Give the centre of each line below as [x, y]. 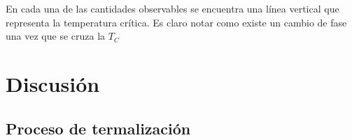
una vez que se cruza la [56, 36]
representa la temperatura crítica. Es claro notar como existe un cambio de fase [176, 22]
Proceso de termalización [98, 128]
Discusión [53, 83]
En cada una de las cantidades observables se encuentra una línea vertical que [173, 8]
